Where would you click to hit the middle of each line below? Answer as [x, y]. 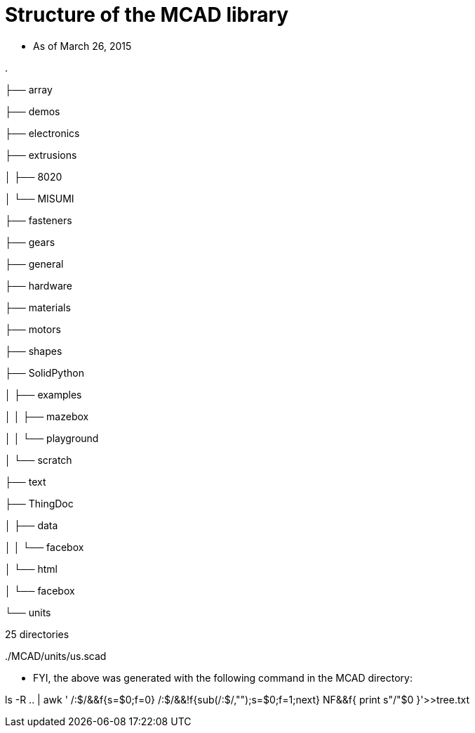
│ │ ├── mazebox [47, 416]
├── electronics [42, 133]
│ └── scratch [39, 460]
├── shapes [34, 351]
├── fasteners [39, 220]
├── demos [33, 111]
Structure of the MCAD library [147, 15]
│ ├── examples [44, 394]
